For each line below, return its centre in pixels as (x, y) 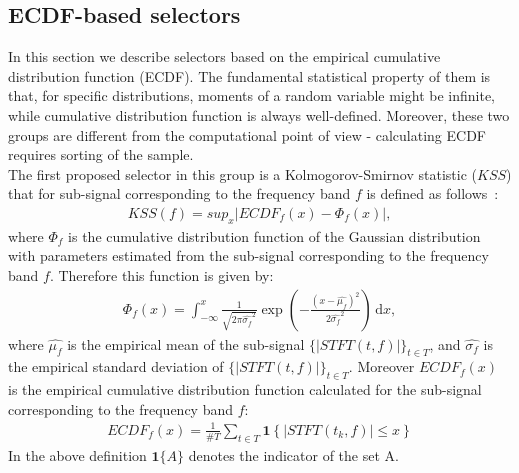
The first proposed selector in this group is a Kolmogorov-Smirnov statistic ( (242, 173)
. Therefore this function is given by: (161, 274)
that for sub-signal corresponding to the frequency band (179, 193)
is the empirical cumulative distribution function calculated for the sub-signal (245, 389)
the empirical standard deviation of (116, 366)
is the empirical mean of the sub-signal (186, 343)
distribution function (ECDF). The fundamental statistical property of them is (249, 75)
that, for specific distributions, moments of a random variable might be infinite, (252, 95)
